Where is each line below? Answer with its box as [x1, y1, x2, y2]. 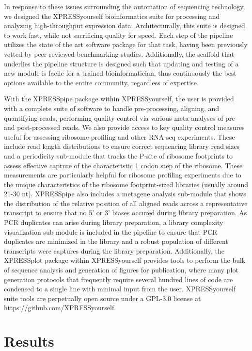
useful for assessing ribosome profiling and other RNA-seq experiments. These [4, 131, 235, 142]
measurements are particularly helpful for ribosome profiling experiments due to [4, 170, 241, 180]
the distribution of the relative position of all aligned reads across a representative [4, 198, 248, 208]
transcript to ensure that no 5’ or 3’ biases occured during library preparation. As [4, 207, 247, 218]
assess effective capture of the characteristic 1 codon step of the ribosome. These [4, 160, 243, 170]
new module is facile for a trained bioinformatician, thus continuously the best [4, 68, 236, 78]
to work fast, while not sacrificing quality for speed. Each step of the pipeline [4, 30, 233, 40]
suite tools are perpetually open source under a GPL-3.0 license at [4, 293, 201, 303]
